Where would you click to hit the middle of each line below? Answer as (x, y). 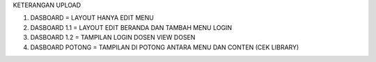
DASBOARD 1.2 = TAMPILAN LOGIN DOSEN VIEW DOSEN (113, 38)
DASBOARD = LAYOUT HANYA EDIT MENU (92, 18)
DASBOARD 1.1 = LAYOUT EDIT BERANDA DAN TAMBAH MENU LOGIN (131, 27)
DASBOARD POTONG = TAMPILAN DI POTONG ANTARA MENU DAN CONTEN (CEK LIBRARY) (165, 47)
